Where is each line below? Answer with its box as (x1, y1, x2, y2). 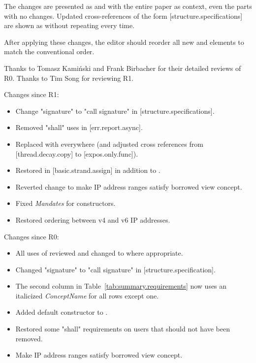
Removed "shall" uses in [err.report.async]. (15, 122, 143, 132)
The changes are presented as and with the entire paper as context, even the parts (4, 1, 252, 11)
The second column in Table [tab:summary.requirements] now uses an (15, 281, 227, 291)
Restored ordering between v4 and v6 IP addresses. (15, 214, 170, 225)
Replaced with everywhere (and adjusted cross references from (15, 138, 203, 149)
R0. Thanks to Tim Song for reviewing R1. (4, 72, 134, 83)
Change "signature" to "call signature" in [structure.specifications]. (15, 105, 215, 116)
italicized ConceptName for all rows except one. (15, 290, 159, 300)
